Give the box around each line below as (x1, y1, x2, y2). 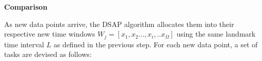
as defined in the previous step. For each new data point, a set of (53, 39, 258, 49)
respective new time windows (4, 28, 95, 39)
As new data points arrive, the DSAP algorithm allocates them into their (4, 18, 234, 29)
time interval (4, 39, 44, 49)
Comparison (4, 2, 48, 12)
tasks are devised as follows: (4, 49, 92, 59)
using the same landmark (176, 28, 256, 39)
